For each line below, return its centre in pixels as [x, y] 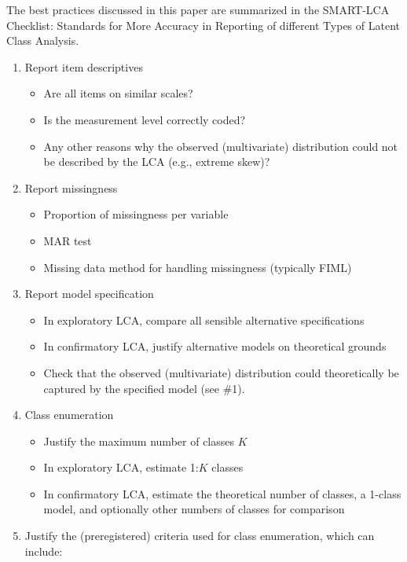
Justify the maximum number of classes [139, 441]
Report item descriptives [84, 66]
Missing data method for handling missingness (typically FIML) [198, 267]
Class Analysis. [43, 40]
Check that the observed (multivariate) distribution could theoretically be [221, 372]
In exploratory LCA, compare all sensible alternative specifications [204, 320]
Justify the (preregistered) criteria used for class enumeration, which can [200, 536]
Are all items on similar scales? [118, 93]
